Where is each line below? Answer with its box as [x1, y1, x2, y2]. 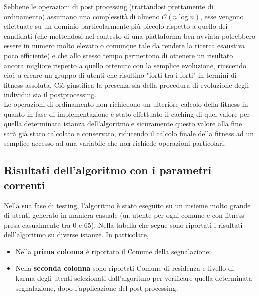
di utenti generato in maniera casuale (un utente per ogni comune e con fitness [4, 210, 244, 220]
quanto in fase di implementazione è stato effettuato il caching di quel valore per [4, 108, 250, 119]
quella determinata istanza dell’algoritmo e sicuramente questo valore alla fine [4, 118, 242, 129]
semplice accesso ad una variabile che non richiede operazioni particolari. [4, 138, 226, 148]
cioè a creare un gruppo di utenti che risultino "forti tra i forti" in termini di [4, 70, 237, 80]
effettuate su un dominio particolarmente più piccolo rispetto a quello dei [4, 21, 228, 31]
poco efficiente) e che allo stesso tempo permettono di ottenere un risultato [4, 50, 233, 60]
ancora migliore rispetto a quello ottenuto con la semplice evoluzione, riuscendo [4, 60, 247, 70]
